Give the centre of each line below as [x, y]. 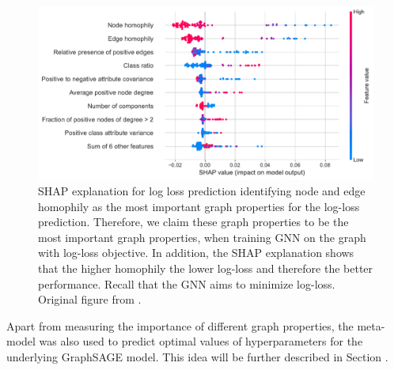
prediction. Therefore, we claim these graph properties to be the [193, 222]
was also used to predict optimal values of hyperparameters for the [201, 341]
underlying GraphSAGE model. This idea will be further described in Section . [197, 356]
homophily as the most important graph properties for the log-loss [199, 206]
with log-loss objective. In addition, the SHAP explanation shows [196, 253]
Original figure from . [90, 299]
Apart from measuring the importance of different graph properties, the [180, 325]
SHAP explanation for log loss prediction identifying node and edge [202, 191]
